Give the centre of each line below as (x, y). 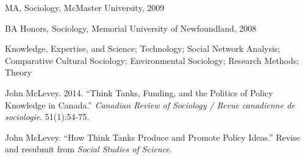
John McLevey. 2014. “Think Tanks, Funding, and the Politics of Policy (139, 92)
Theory (18, 72)
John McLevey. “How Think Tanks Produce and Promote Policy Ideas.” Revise (152, 137)
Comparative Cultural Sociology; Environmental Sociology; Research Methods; (152, 60)
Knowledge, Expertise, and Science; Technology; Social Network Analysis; (143, 48)
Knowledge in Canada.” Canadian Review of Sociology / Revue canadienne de (150, 104)
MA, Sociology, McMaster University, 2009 (85, 7)
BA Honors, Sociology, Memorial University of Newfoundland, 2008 (131, 28)
